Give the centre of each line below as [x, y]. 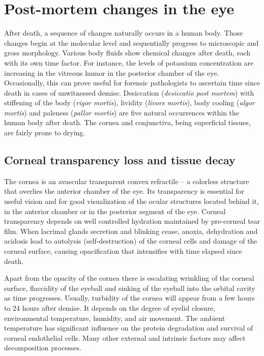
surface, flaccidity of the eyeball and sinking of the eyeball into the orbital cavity [130, 288]
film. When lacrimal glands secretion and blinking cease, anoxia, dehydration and [131, 231]
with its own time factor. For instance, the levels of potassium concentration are [129, 62]
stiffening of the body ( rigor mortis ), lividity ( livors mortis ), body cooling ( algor [129, 102]
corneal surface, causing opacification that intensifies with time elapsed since [123, 251]
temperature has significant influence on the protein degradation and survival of [129, 328]
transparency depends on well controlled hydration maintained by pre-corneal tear [132, 221]
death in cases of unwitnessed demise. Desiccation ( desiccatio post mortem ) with [129, 92]
